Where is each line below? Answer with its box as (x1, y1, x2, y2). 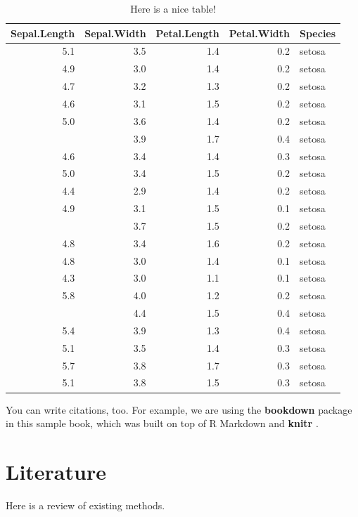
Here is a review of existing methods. (6, 497, 165, 512)
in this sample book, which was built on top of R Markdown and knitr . (6, 416, 319, 431)
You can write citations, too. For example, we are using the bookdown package (6, 402, 352, 417)
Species (300, 25, 336, 40)
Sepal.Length (11, 25, 75, 40)
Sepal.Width (84, 25, 146, 40)
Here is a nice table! (130, 1, 216, 15)
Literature (6, 457, 106, 485)
